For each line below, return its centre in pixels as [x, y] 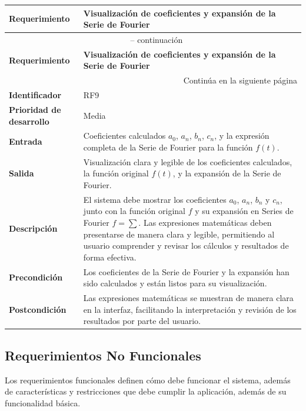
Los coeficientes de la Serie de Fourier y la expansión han [186, 271]
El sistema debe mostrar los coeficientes [155, 199]
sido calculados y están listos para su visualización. [175, 283]
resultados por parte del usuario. [142, 321]
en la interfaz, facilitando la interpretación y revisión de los [190, 309]
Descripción [33, 228]
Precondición [36, 277]
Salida [21, 173]
